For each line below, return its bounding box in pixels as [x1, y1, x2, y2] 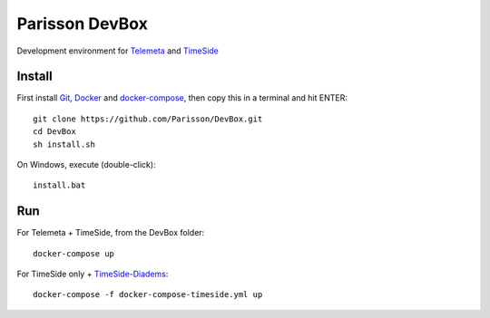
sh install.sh [33, 139, 95, 149]
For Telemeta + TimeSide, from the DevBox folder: [16, 227, 205, 238]
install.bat [33, 180, 86, 190]
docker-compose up [33, 248, 115, 258]
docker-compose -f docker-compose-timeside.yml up [33, 290, 263, 300]
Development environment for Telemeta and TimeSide [16, 45, 220, 56]
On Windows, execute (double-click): [16, 159, 156, 170]
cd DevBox [33, 127, 76, 137]
